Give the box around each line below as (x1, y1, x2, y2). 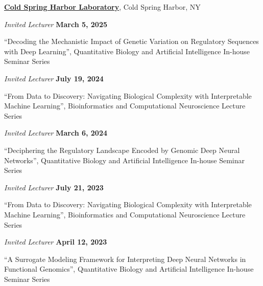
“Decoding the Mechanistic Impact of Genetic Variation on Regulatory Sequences (4, 36, 259, 47)
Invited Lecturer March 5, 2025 (4, 18, 108, 29)
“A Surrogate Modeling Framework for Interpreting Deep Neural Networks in (4, 253, 246, 264)
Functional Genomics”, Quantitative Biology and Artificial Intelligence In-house (4, 263, 254, 274)
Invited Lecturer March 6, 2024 (4, 127, 108, 138)
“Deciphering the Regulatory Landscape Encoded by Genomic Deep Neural (4, 144, 240, 155)
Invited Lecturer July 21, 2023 (4, 182, 104, 192)
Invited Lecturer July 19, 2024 (4, 73, 104, 83)
